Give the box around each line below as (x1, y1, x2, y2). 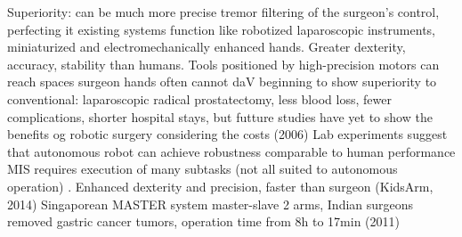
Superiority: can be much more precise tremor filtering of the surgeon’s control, (7, 3, 440, 20)
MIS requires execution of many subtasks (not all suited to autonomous (7, 159, 398, 178)
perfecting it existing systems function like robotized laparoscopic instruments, (7, 20, 435, 38)
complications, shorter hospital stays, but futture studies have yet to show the (7, 107, 433, 126)
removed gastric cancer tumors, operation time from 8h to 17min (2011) (7, 212, 400, 231)
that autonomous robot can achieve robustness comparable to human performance (7, 142, 456, 160)
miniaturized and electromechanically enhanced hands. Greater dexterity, (7, 37, 406, 56)
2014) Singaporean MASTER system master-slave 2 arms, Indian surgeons (7, 194, 414, 213)
